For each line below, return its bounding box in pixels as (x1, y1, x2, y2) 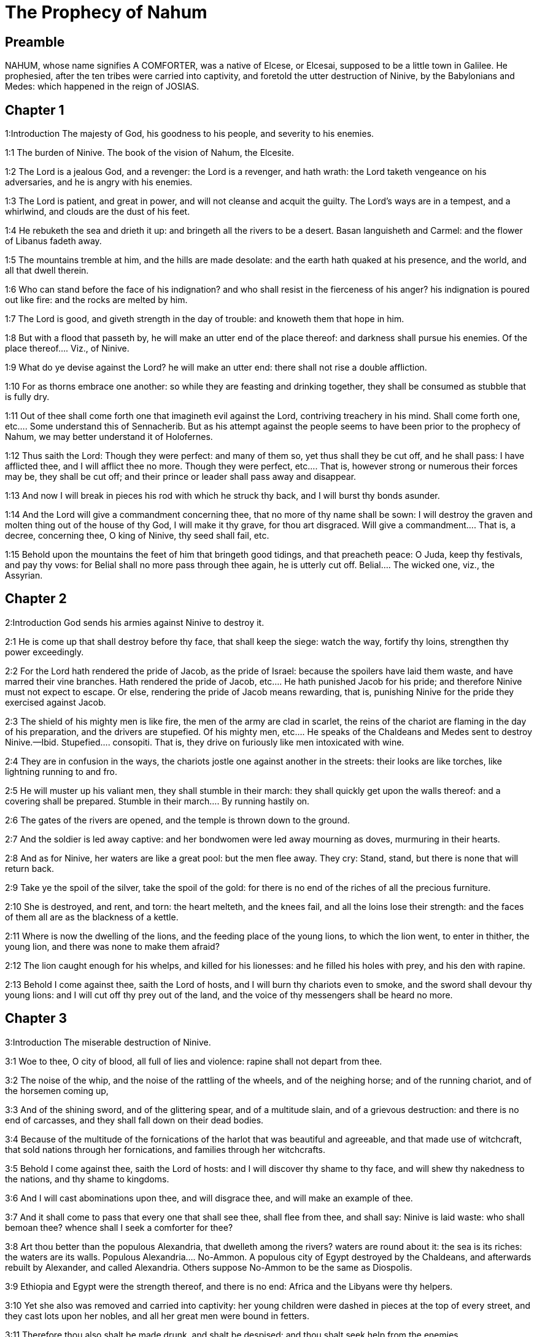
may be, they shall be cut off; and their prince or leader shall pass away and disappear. (5, 471, 357, 482)
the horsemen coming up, (5, 1085, 109, 1096)
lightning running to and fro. (5, 766, 118, 777)
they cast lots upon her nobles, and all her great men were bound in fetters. (5, 1310, 310, 1321)
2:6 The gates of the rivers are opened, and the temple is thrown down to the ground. (5, 814, 350, 825)
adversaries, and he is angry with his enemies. (5, 177, 193, 188)
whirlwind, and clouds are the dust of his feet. (5, 206, 190, 217)
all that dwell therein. (5, 265, 89, 276)
